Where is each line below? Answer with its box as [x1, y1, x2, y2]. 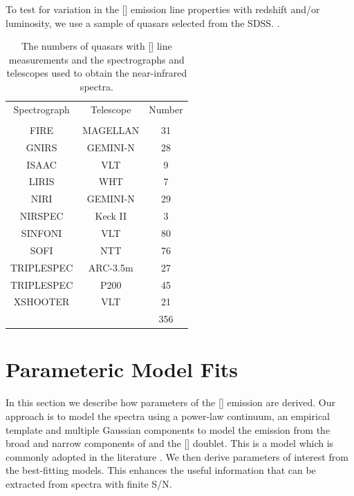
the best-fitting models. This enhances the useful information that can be [6, 463, 316, 477]
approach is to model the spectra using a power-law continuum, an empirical [6, 409, 330, 423]
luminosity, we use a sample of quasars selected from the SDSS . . [6, 15, 280, 30]
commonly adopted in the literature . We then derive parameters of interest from [6, 449, 348, 464]
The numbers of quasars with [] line [21, 39, 172, 53]
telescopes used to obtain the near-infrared [6, 66, 187, 80]
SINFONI [21, 225, 62, 240]
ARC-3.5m [88, 260, 133, 274]
